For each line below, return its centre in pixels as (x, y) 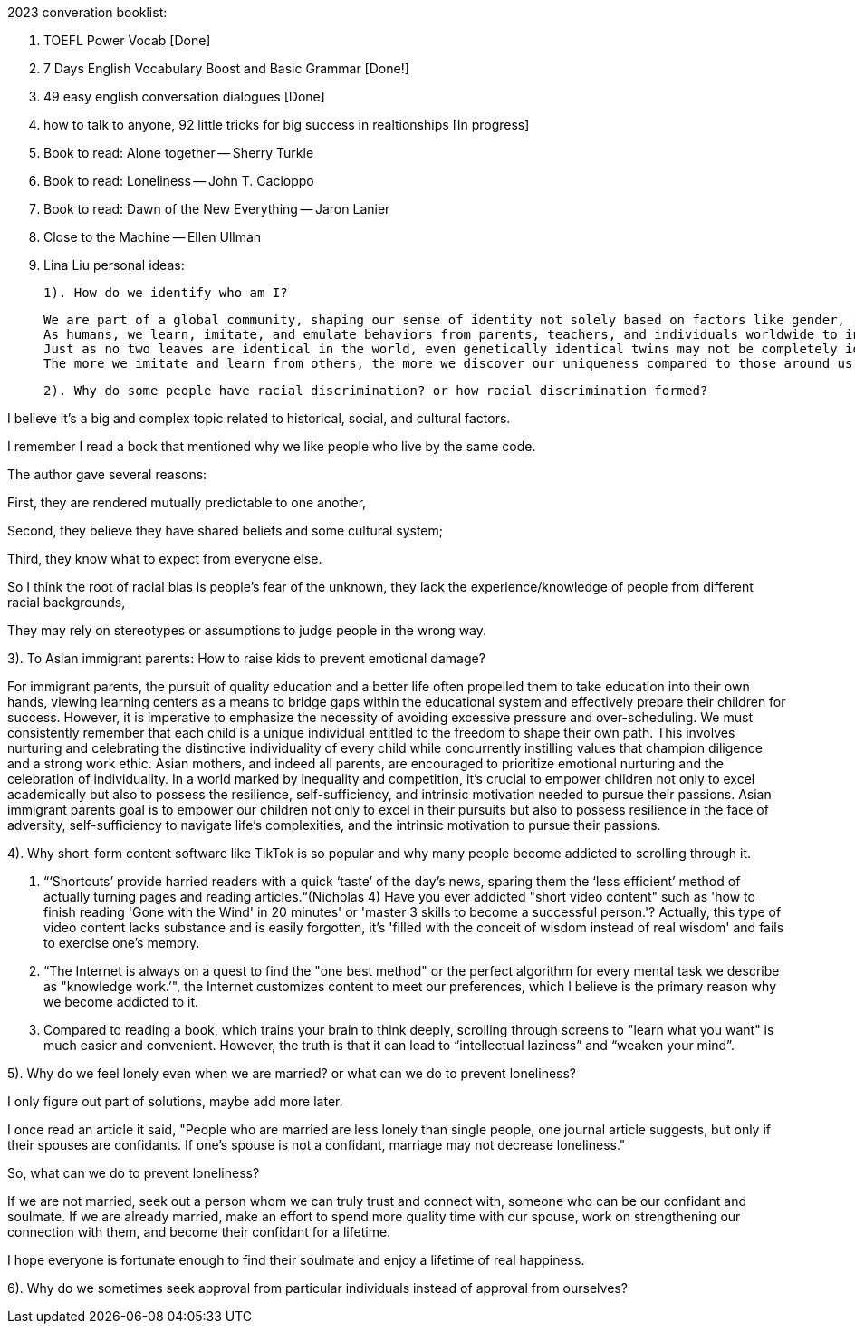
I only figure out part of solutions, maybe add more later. (175, 1101)
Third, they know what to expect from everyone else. (165, 559)
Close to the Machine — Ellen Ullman (153, 237)
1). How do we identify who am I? (166, 293)
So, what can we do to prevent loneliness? (134, 1173)
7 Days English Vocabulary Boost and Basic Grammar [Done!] (226, 68)
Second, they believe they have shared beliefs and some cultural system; (226, 530)
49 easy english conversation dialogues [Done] (184, 96)
